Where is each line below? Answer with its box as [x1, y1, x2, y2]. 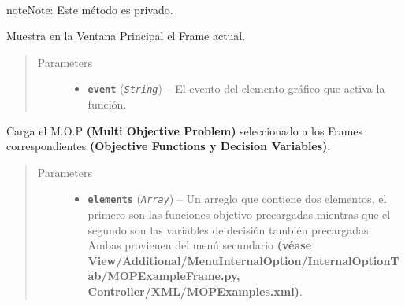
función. [87, 96, 127, 112]
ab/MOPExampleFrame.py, [87, 267, 240, 284]
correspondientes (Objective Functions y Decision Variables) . [6, 138, 331, 154]
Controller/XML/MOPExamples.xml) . [87, 283, 303, 300]
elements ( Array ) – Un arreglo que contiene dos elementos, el [87, 190, 387, 207]
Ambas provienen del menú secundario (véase [87, 237, 312, 253]
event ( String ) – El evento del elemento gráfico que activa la [87, 80, 385, 97]
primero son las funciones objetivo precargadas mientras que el [87, 206, 391, 223]
